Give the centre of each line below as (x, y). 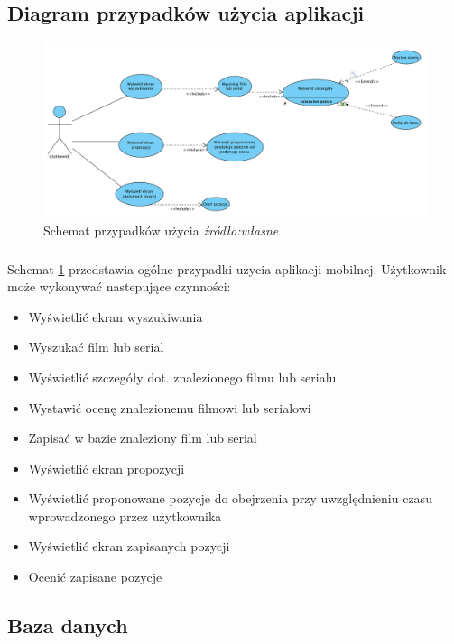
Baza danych (68, 626)
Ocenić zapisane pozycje (95, 577)
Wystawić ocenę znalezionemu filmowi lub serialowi (170, 407)
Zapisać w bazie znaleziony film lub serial (143, 438)
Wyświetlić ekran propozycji (107, 468)
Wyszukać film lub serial (96, 347)
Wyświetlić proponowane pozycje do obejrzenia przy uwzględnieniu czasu (230, 498)
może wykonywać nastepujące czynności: (119, 286)
